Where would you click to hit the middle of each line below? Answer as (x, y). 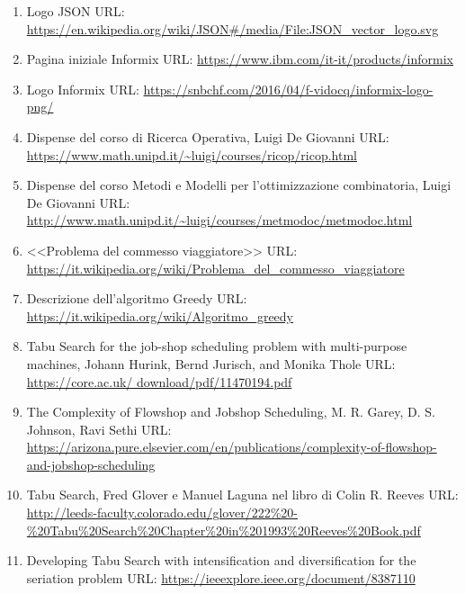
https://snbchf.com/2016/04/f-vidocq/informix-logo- (288, 89)
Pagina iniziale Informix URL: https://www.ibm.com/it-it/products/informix (240, 59)
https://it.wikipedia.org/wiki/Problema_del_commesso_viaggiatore (215, 268)
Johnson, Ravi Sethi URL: (99, 429)
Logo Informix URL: (83, 89)
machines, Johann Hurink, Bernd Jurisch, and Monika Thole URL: (211, 363)
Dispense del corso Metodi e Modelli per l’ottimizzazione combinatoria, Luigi (239, 185)
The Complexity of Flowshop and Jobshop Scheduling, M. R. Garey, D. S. (231, 412)
